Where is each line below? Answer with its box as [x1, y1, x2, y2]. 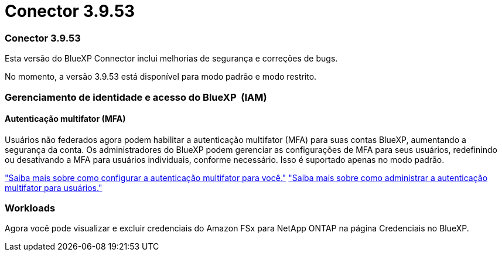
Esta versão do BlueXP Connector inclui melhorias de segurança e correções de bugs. [5, 53, 338, 64]
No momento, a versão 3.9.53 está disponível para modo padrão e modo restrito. [5, 71, 317, 82]
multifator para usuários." [5, 182, 103, 193]
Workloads [5, 202, 56, 214]
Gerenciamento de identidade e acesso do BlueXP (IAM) [5, 91, 267, 103]
